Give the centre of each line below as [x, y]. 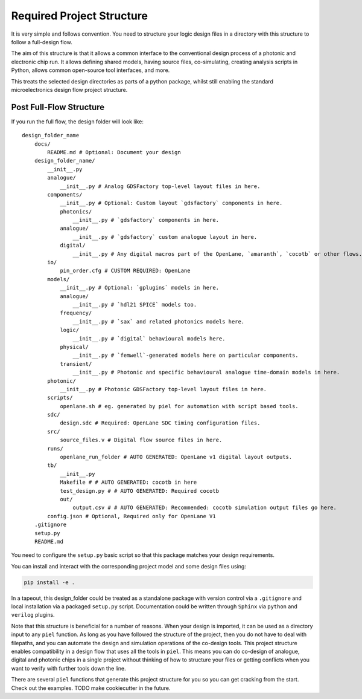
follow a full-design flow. [42, 42]
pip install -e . [49, 582]
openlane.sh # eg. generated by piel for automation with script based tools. [179, 406]
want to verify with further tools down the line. [68, 668]
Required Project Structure [79, 16]
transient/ [76, 364]
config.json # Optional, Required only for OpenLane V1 [132, 516]
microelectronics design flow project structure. [69, 89]
